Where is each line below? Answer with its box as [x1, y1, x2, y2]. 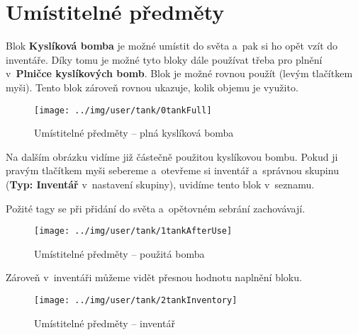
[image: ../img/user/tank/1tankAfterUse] [34, 226, 233, 237]
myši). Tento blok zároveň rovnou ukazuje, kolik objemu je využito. [6, 79, 298, 94]
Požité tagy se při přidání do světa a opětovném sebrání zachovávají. [6, 200, 306, 215]
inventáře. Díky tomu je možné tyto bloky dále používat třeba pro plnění [6, 52, 323, 67]
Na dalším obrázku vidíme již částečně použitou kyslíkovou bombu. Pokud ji [6, 149, 338, 164]
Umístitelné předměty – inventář [34, 315, 175, 330]
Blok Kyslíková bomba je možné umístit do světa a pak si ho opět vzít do [6, 38, 338, 53]
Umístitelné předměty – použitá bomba [34, 246, 205, 261]
